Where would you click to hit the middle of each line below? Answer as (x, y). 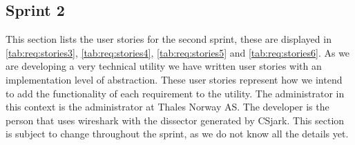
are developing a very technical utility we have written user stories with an (164, 66)
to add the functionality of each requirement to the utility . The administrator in (175, 93)
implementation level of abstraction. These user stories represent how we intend (174, 79)
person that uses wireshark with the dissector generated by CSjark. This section (175, 120)
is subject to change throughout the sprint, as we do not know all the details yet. (177, 134)
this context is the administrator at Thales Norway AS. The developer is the (167, 107)
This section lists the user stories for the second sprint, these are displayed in (169, 39)
